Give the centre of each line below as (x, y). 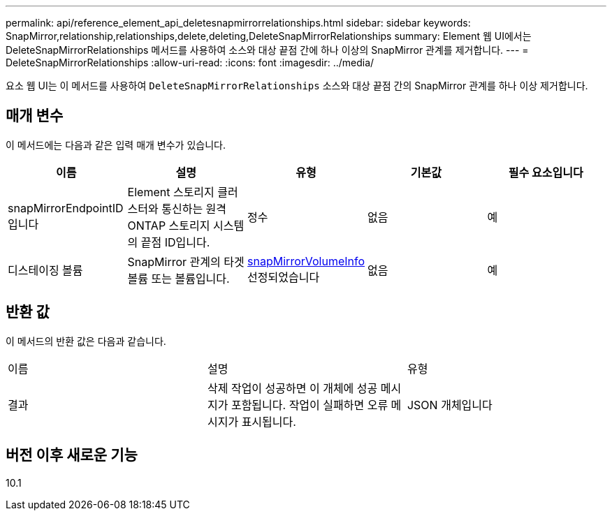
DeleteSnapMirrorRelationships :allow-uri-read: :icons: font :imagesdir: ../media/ (190, 62)
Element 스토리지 (171, 192)
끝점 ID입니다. (175, 242)
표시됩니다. (269, 421)
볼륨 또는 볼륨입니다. (178, 278)
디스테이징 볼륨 (45, 270)
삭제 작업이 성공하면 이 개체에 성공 (292, 388)
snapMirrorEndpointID (66, 208)
